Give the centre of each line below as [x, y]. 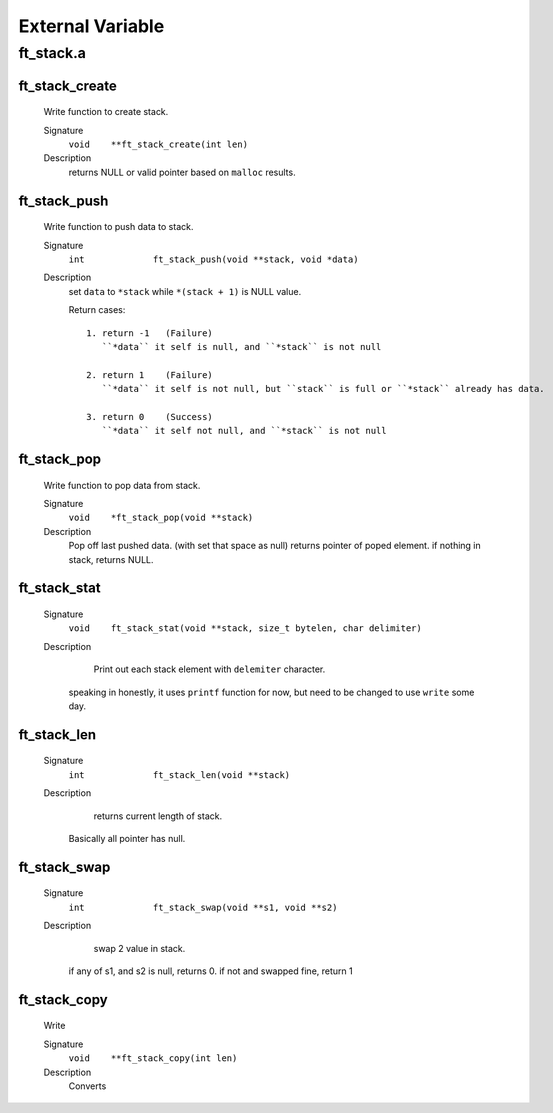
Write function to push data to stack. [118, 227]
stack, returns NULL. [111, 559]
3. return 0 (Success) [150, 416]
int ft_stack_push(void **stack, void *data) [213, 259]
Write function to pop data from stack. [122, 485]
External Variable [91, 26]
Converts [87, 1086]
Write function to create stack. [106, 112]
